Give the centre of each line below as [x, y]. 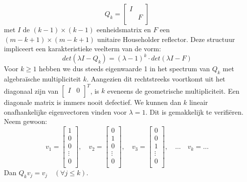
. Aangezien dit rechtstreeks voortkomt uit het [156, 79]
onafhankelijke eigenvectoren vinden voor [65, 111]
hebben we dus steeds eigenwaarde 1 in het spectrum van [124, 69]
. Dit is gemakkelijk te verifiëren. [194, 111]
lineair [199, 102]
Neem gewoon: [26, 121]
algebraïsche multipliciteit [43, 79]
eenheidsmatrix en [124, 29]
